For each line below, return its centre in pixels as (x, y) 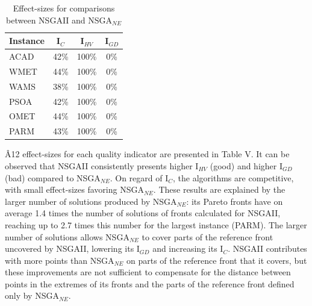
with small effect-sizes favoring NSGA (74, 189)
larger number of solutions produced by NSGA (91, 201)
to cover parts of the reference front (207, 236)
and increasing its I (188, 248)
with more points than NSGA (60, 260)
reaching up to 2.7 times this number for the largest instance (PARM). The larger (156, 224)
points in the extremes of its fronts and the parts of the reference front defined (150, 283)
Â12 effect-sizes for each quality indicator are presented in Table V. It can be (147, 154)
